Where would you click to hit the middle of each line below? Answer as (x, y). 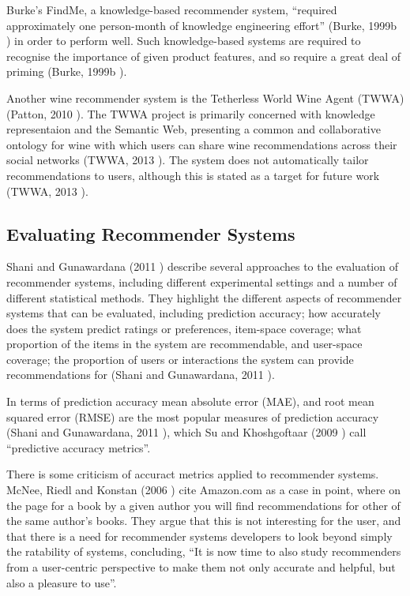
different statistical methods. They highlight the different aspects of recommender (204, 297)
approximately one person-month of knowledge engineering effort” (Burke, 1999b (201, 25)
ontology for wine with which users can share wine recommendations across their (202, 144)
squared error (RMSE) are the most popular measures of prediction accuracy (193, 416)
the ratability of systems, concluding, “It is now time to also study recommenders (204, 551)
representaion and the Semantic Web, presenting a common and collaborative (194, 129)
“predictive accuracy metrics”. (79, 447)
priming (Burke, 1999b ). (67, 71)
